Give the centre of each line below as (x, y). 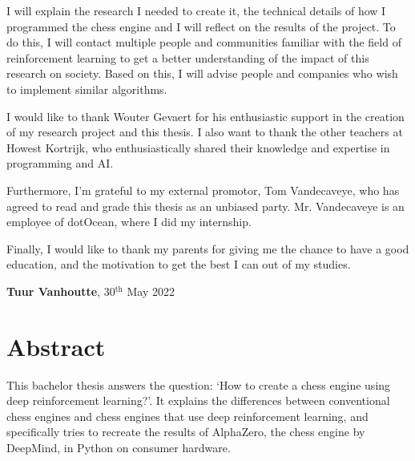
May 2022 (151, 291)
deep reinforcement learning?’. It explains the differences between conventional (198, 400)
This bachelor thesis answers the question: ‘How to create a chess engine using (199, 384)
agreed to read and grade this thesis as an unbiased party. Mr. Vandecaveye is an (205, 206)
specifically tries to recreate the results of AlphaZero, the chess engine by (186, 432)
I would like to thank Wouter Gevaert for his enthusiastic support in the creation (205, 116)
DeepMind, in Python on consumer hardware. (119, 447)
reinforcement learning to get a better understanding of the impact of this (188, 57)
